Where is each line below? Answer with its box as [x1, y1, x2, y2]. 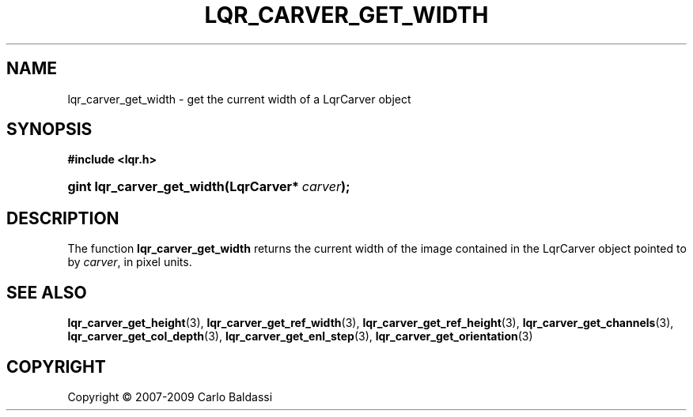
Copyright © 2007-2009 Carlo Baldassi [67, 389, 273, 404]
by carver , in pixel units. [67, 255, 192, 269]
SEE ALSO [6, 282, 87, 302]
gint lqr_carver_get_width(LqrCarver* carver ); [67, 178, 350, 195]
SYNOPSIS [6, 119, 93, 140]
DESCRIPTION [6, 208, 119, 228]
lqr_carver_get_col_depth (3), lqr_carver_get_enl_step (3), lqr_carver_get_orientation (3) [67, 329, 533, 344]
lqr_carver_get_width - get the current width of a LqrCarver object [67, 92, 411, 106]
